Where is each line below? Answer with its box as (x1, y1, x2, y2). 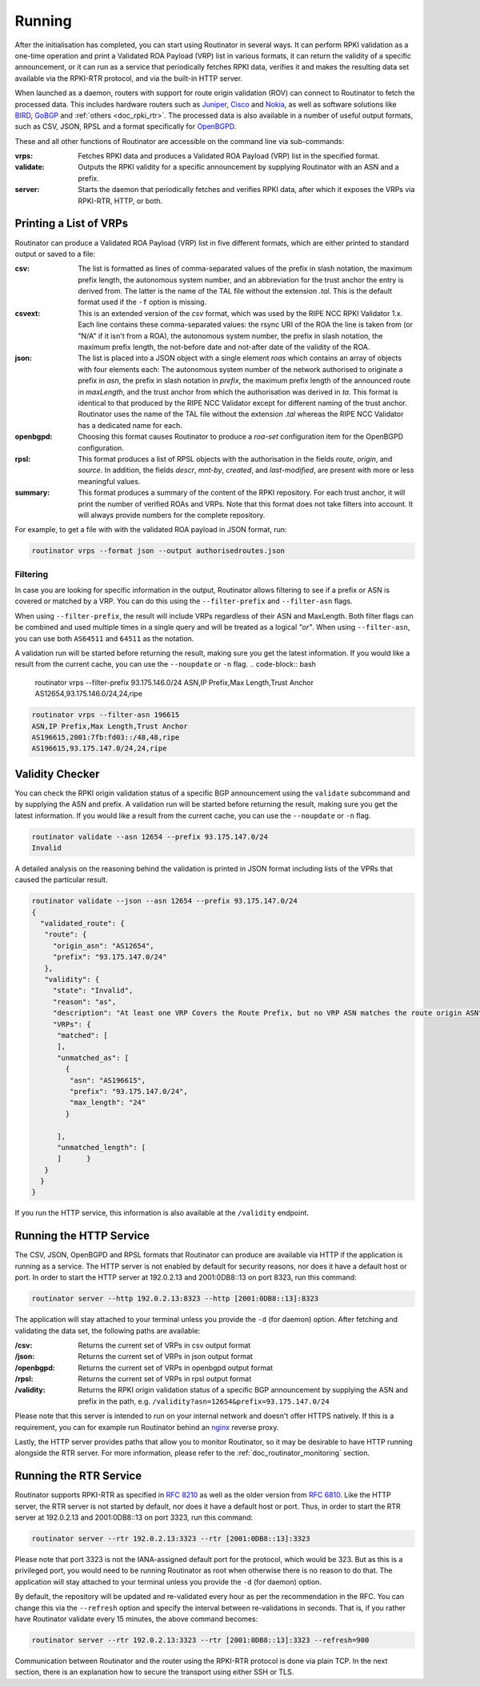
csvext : (14, 308, 41, 318)
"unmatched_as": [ (57, 1053, 130, 1062)
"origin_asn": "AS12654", (52, 941, 155, 950)
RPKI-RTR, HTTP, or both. (78, 196, 163, 206)
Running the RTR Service (14, 1469, 142, 1483)
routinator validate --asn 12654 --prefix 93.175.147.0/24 (31, 832, 268, 841)
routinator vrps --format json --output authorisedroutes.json (31, 547, 286, 555)
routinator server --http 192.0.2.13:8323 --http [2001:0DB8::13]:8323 (31, 1294, 319, 1304)
